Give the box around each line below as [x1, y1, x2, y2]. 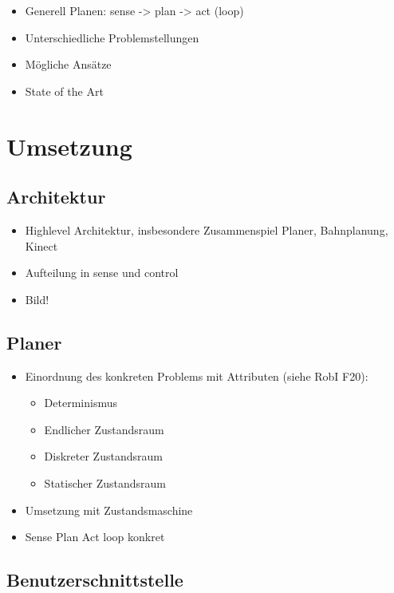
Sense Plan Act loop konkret [25, 528, 165, 545]
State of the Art [25, 82, 104, 99]
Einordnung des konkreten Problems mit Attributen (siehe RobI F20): [25, 367, 368, 384]
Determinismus [44, 394, 117, 411]
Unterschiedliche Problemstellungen [25, 29, 199, 45]
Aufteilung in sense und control [25, 264, 179, 281]
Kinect [25, 237, 58, 254]
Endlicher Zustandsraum [44, 421, 164, 437]
